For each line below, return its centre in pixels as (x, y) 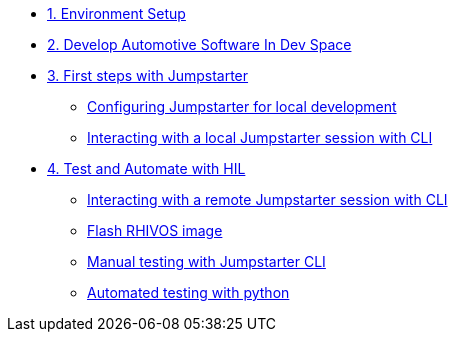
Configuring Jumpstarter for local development (242, 106)
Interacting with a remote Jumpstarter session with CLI (267, 199)
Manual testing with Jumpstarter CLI (206, 261)
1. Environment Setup (116, 13)
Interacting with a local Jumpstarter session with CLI (260, 137)
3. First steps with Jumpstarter (148, 75)
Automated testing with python (188, 292)
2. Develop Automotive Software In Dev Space (199, 44)
